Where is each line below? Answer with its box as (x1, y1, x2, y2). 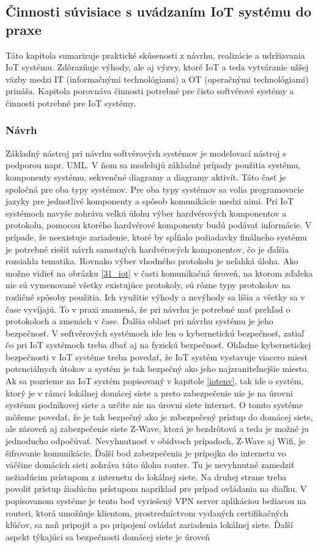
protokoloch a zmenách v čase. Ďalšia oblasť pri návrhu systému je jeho (6, 314, 273, 327)
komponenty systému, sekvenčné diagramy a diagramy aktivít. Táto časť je (6, 170, 286, 183)
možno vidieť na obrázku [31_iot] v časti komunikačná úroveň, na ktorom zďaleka (6, 266, 313, 279)
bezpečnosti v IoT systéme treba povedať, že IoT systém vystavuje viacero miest (6, 350, 308, 363)
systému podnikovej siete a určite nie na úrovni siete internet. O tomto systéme (6, 398, 303, 411)
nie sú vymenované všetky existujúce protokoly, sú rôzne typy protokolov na (6, 278, 290, 291)
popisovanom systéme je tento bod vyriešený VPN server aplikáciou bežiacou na (6, 494, 306, 507)
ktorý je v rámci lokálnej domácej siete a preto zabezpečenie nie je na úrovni (6, 386, 293, 399)
